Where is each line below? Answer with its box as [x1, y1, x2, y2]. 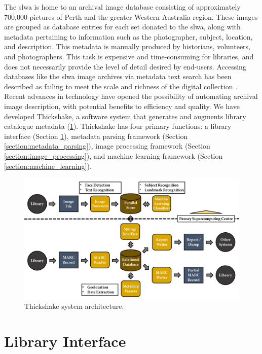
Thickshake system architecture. [24, 301, 124, 311]
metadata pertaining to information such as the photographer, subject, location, [4, 31, 253, 42]
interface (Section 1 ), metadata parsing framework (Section [4, 130, 188, 141]
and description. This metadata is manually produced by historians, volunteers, [4, 41, 250, 52]
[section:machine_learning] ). [4, 160, 92, 171]
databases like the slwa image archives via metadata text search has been [4, 71, 232, 82]
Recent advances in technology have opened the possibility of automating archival [4, 91, 258, 101]
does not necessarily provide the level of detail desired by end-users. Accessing [4, 61, 246, 72]
